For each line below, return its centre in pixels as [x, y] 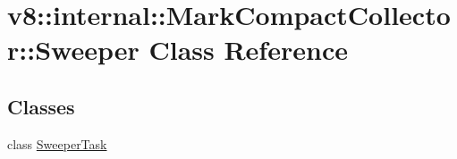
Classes [41, 106]
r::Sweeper [73, 50]
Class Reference [248, 50]
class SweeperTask [57, 143]
